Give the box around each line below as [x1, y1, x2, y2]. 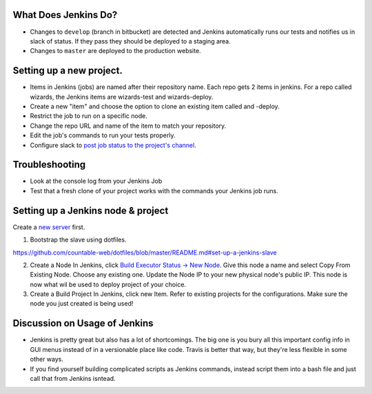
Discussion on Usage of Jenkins [12, 317, 154, 329]
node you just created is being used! [30, 299, 134, 308]
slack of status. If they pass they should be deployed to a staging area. [30, 37, 231, 45]
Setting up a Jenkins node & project [12, 204, 169, 217]
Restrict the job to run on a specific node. [30, 112, 147, 120]
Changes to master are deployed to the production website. [30, 47, 201, 55]
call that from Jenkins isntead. [30, 374, 116, 382]
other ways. [30, 355, 64, 364]
